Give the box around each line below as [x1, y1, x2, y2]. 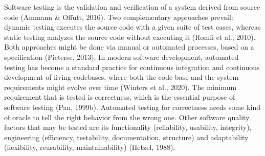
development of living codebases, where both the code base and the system [4, 72, 239, 82]
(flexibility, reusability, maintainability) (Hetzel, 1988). [4, 142, 175, 152]
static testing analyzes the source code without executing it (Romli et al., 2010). [4, 31, 256, 42]
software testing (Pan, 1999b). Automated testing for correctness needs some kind [4, 101, 260, 112]
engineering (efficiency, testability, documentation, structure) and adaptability [4, 131, 249, 142]
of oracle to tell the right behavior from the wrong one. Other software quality [4, 112, 250, 122]
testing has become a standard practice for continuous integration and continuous [4, 61, 260, 72]
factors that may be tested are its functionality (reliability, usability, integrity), [4, 122, 252, 132]
